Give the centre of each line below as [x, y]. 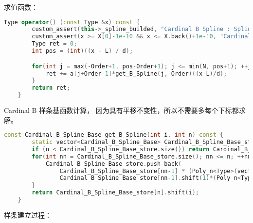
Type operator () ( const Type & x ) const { [72, 22]
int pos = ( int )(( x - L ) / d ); [82, 51]
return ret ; [51, 88]
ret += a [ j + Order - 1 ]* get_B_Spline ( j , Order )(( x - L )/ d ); [136, 73]
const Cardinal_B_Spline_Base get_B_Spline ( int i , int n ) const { [114, 135]
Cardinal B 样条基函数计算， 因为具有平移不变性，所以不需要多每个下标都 [121, 110]
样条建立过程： [28, 215]
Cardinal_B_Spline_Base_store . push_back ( [114, 164]
